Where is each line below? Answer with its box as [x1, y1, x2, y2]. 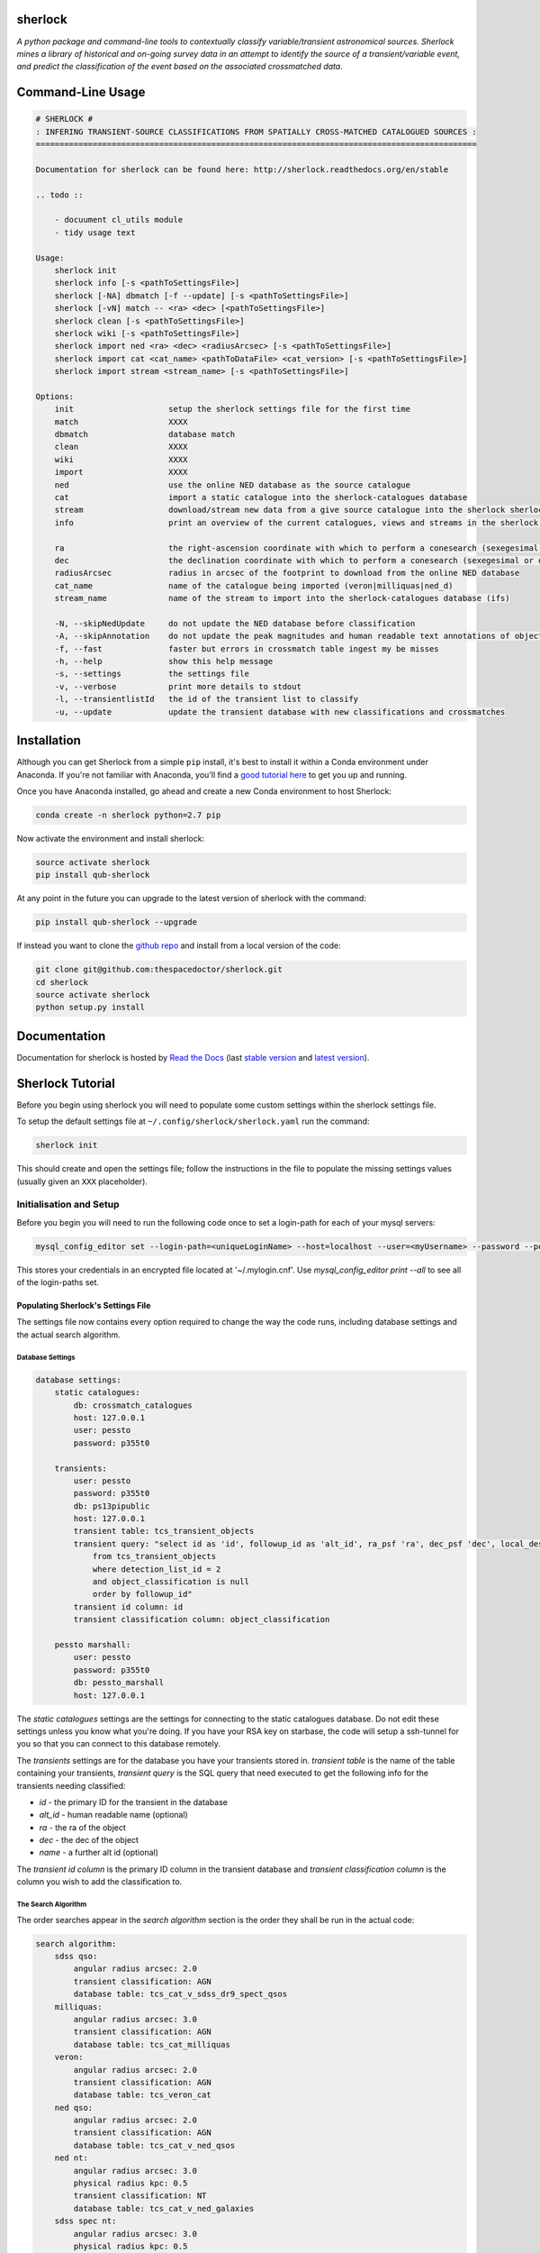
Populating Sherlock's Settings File [16, 1300, 151, 1311]
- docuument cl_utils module [54, 214, 184, 225]
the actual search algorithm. [16, 1329, 121, 1340]
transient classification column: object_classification [73, 1614, 330, 1625]
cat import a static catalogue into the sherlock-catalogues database [54, 492, 468, 503]
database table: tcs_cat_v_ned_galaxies [73, 2203, 255, 2213]
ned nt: [54, 2153, 89, 2163]
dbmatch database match [54, 429, 236, 440]
